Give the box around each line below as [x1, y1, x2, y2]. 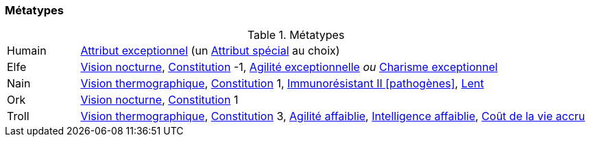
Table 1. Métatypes [247, 28, 345, 42]
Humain [7, 44, 47, 58]
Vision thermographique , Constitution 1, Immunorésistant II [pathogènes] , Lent [80, 76, 484, 91]
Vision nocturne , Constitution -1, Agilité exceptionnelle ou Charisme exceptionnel [80, 60, 498, 74]
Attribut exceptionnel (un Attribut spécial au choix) [80, 44, 340, 58]
